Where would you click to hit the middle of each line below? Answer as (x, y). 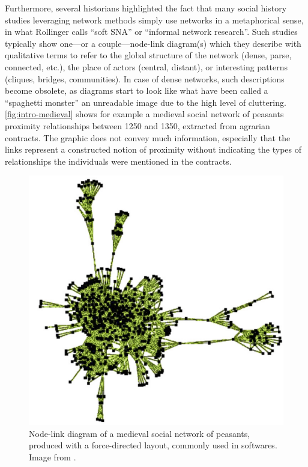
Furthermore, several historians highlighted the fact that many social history (146, 8)
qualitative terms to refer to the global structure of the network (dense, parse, (148, 55)
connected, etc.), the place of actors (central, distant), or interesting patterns (146, 66)
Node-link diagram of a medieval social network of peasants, (140, 433)
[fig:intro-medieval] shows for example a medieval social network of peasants (144, 114)
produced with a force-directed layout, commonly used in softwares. (153, 445)
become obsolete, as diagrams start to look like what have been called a (137, 90)
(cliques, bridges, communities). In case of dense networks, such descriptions (145, 78)
